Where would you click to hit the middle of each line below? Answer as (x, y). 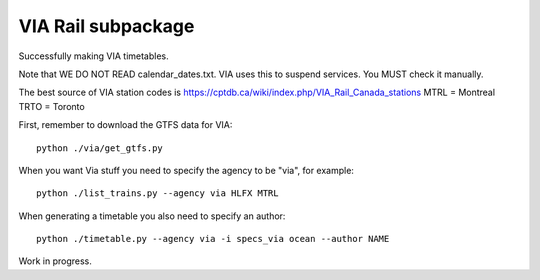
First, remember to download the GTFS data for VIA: (125, 125)
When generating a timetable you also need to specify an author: (152, 216)
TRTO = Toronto (51, 106)
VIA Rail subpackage (106, 26)
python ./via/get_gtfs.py (100, 148)
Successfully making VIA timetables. (93, 56)
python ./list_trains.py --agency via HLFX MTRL (157, 193)
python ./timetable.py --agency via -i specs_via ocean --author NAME (213, 239)
